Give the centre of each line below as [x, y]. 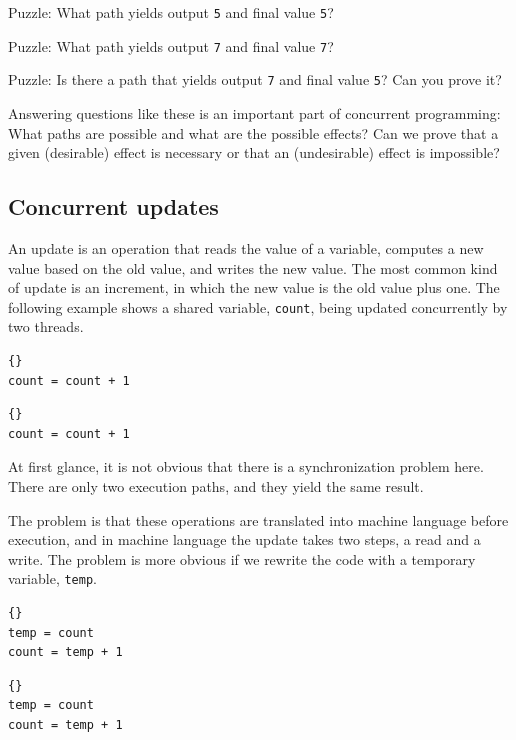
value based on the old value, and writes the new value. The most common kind [253, 267]
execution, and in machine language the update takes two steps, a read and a [244, 539]
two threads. [46, 326]
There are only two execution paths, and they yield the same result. [216, 485]
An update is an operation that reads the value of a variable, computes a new [246, 247]
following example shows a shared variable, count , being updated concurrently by [258, 306]
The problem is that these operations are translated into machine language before [258, 519]
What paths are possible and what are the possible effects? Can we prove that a [253, 132]
